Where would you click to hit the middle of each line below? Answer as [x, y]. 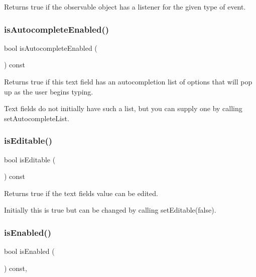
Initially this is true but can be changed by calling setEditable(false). [110, 210]
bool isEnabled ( [29, 251]
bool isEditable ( [30, 159]
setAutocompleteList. [37, 118]
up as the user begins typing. [49, 91]
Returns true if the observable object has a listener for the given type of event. [125, 7]
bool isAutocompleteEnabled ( [51, 48]
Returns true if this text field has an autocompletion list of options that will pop [128, 81]
